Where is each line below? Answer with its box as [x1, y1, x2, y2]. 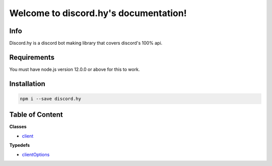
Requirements [9, 53, 55, 61]
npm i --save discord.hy [20, 96, 82, 102]
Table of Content [9, 111, 63, 119]
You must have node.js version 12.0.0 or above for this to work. [9, 66, 140, 72]
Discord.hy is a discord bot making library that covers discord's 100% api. [9, 40, 163, 46]
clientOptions [22, 151, 50, 157]
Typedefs [9, 142, 30, 148]
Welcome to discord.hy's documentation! [9, 8, 187, 19]
